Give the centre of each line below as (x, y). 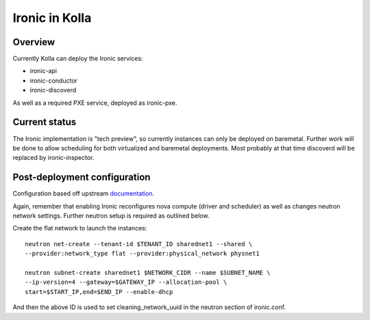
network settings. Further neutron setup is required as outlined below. (111, 216)
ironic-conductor (54, 80)
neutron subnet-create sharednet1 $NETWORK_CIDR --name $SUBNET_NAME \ (148, 272)
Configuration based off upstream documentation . (84, 194)
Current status (45, 122)
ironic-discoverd (53, 90)
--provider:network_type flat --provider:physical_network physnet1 (142, 254)
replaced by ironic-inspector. (53, 158)
